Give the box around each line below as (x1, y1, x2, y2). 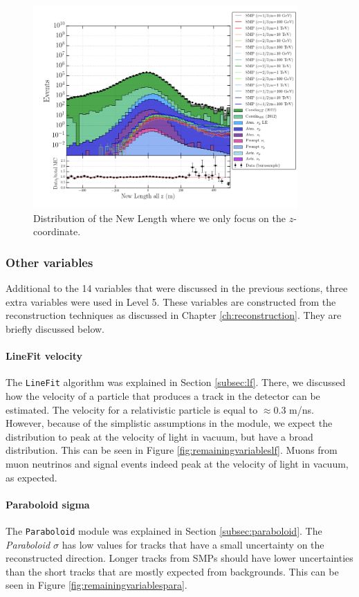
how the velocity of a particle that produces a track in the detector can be (6, 389, 320, 403)
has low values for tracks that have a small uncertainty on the (62, 537, 324, 551)
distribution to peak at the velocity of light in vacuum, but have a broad (6, 429, 313, 443)
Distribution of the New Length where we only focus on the (33, 210, 286, 225)
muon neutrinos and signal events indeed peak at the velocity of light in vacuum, (6, 457, 349, 471)
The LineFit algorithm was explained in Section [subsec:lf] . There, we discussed (6, 375, 346, 389)
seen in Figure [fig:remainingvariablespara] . (6, 578, 187, 592)
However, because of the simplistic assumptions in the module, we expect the (6, 416, 333, 430)
